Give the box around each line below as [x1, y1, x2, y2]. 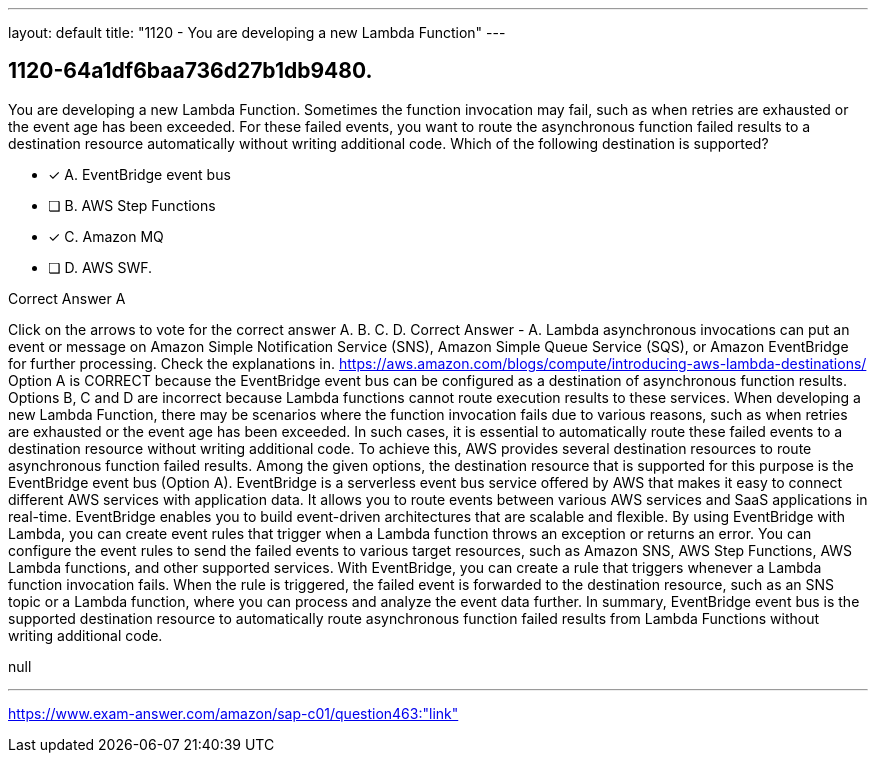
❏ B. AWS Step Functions [48, 196, 216, 214]
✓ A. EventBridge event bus [48, 165, 231, 183]
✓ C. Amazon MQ [48, 227, 164, 245]
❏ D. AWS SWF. [48, 258, 153, 276]
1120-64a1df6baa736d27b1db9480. [8, 58, 373, 84]
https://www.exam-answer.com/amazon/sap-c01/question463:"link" [8, 704, 459, 722]
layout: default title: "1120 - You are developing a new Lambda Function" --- [8, 24, 506, 41]
